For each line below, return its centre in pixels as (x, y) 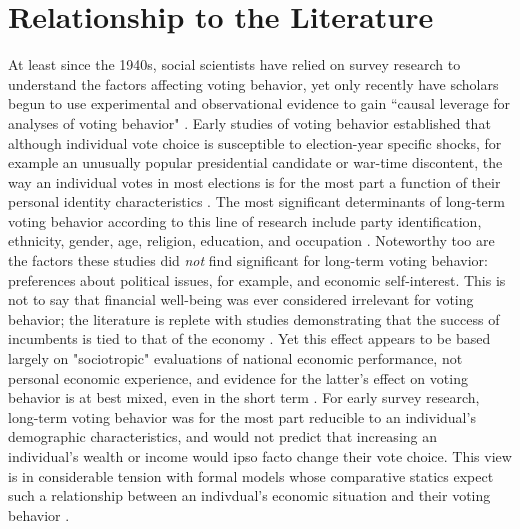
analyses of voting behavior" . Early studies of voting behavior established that (249, 122)
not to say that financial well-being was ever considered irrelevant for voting (241, 299)
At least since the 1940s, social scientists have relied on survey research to (234, 64)
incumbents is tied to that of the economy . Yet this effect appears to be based (249, 338)
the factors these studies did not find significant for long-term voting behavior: (248, 260)
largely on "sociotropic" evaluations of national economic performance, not (235, 358)
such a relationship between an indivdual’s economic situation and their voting (249, 495)
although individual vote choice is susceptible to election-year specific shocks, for (255, 142)
